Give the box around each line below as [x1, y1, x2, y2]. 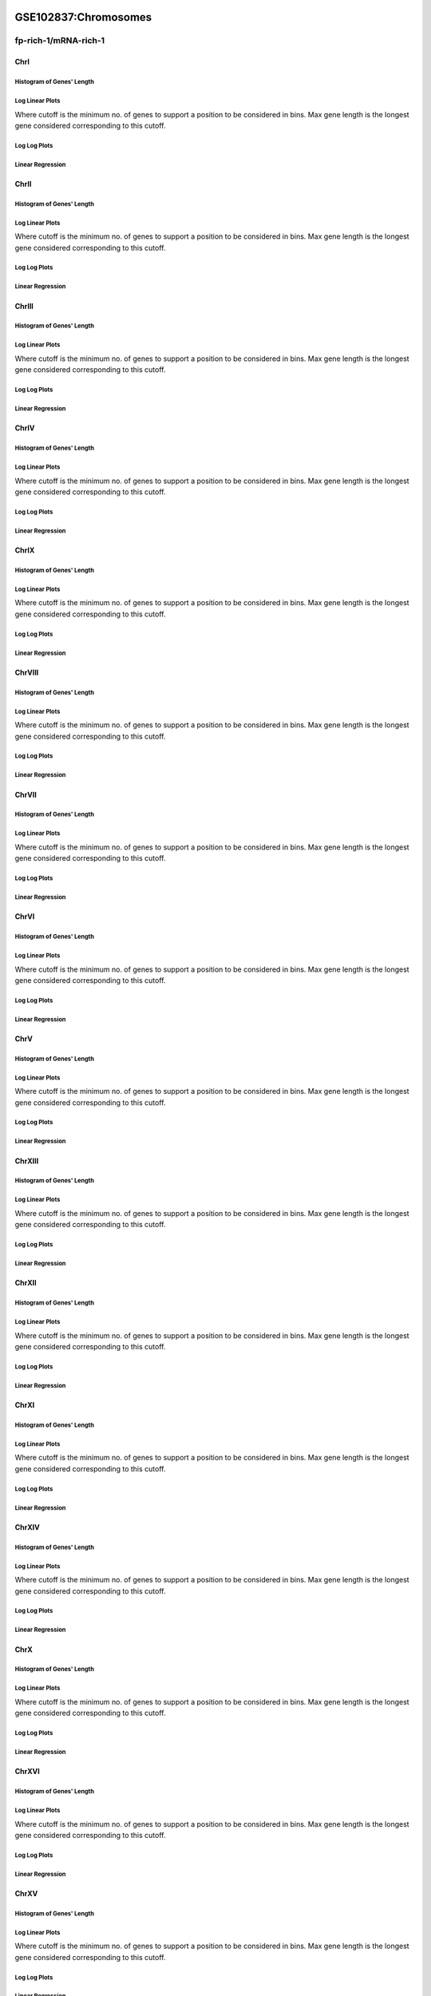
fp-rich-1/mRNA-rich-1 [14, 35, 105, 46]
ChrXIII [14, 1156, 39, 1166]
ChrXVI [14, 1767, 40, 1776]
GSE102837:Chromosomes [14, 10, 152, 24]
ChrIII [14, 301, 34, 311]
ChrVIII [14, 667, 39, 677]
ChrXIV [14, 1522, 40, 1532]
